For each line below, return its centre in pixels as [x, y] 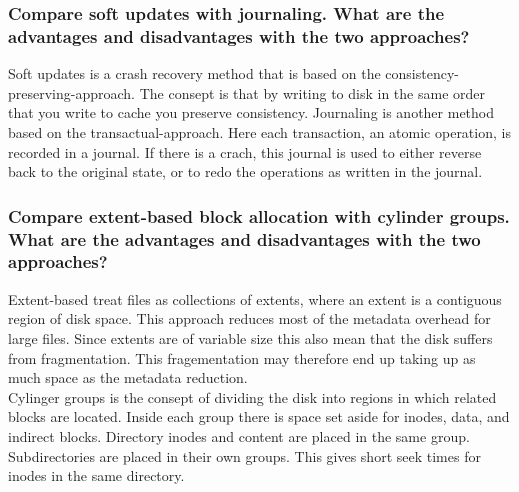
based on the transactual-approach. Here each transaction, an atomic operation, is [259, 131]
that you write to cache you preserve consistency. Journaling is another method [251, 112]
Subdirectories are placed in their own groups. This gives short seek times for [244, 455]
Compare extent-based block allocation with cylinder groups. [259, 215]
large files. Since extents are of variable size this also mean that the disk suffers [250, 337]
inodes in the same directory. [96, 475]
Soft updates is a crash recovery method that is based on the [194, 73]
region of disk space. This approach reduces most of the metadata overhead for [249, 318]
